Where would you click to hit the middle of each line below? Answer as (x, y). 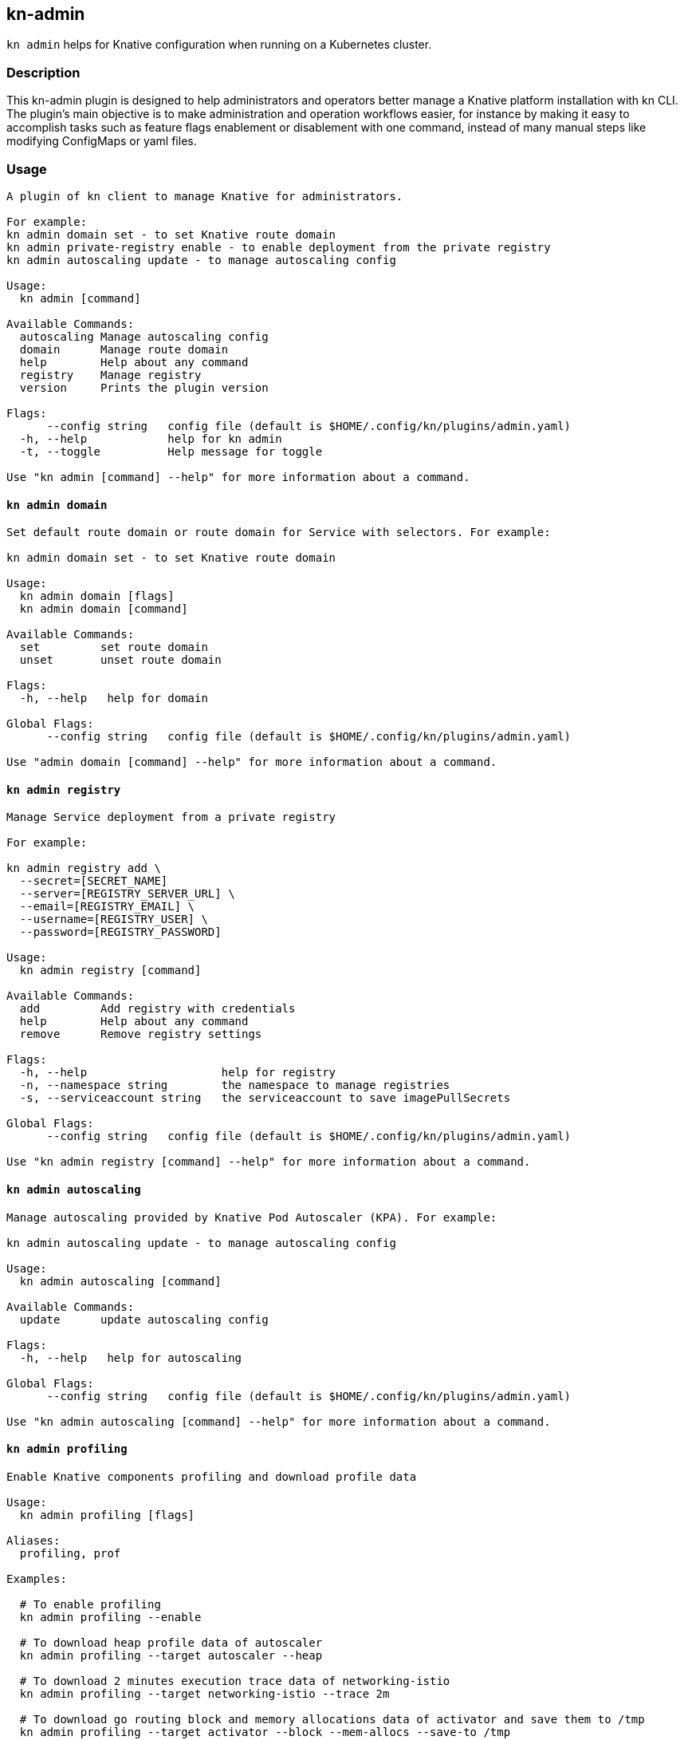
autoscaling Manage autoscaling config (144, 336)
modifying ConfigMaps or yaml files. (102, 141)
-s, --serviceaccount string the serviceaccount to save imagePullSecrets (265, 1098)
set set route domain (114, 647)
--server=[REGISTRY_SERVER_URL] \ (127, 894)
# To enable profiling (90, 1604)
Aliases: (33, 1540)
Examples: (37, 1578)
